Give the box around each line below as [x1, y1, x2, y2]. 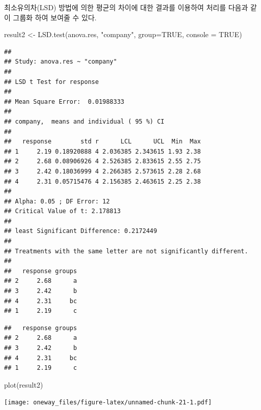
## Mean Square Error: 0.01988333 [4, 98, 125, 105]
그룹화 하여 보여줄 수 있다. [13, 12, 97, 22]
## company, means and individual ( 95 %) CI [4, 118, 164, 125]
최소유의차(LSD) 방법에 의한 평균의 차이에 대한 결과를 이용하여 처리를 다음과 [4, 2, 248, 12]
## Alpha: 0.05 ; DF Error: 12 [4, 197, 110, 205]
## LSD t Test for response [4, 78, 99, 85]
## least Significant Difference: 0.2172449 [4, 227, 157, 235]
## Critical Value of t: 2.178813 [4, 208, 121, 215]
